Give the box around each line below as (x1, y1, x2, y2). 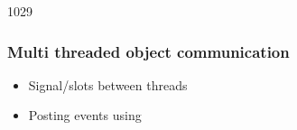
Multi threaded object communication (7, 40, 290, 62)
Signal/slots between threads (28, 75, 188, 94)
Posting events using (28, 106, 142, 125)
